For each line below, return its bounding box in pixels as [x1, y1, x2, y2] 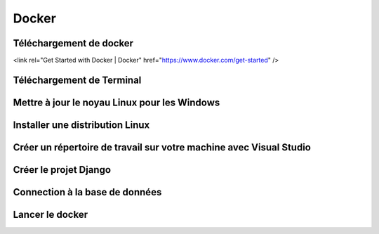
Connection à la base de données [13, 186, 162, 198]
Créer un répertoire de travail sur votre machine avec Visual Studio [13, 141, 312, 153]
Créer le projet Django [13, 164, 112, 176]
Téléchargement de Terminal [13, 74, 142, 86]
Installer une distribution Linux [13, 119, 150, 131]
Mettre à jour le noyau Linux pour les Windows [13, 96, 220, 108]
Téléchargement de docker [13, 37, 133, 49]
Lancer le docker [13, 208, 88, 221]
